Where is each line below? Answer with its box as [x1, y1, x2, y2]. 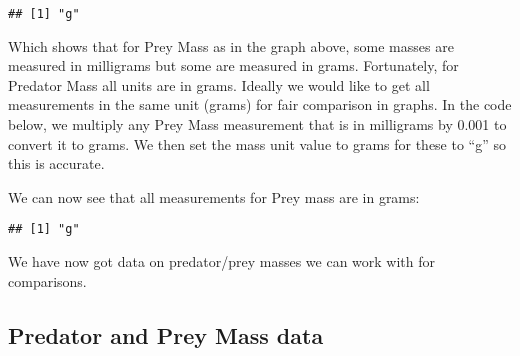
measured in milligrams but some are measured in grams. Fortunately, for [8, 55, 459, 76]
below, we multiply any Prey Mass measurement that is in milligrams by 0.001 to [8, 114, 507, 135]
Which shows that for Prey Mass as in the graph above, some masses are [8, 35, 454, 56]
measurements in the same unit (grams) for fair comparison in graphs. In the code [8, 94, 512, 115]
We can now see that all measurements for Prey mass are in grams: [8, 186, 420, 207]
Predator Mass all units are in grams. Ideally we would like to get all [8, 74, 430, 95]
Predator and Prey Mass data [8, 319, 324, 350]
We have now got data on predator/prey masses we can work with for [8, 251, 435, 272]
